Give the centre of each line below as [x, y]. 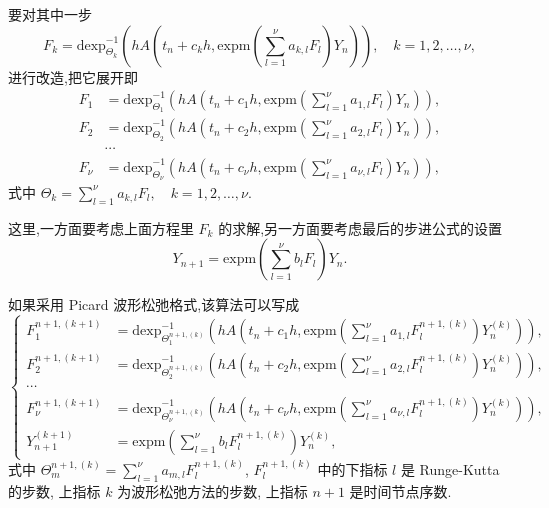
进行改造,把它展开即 [73, 76]
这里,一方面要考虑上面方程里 [101, 227]
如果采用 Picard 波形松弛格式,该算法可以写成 [154, 304]
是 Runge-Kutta [450, 468]
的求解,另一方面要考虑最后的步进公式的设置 [360, 227]
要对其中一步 [50, 14]
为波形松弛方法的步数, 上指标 [212, 490]
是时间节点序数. [400, 490]
